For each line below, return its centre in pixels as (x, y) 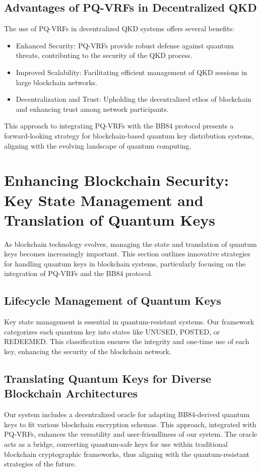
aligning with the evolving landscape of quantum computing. (98, 145)
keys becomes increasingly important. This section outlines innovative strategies (127, 254)
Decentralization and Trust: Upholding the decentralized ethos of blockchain (134, 99)
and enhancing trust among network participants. (92, 109)
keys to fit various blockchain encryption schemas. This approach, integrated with (130, 424)
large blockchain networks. (56, 82)
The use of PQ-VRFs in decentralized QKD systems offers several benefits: (119, 28)
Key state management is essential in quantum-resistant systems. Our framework (129, 322)
